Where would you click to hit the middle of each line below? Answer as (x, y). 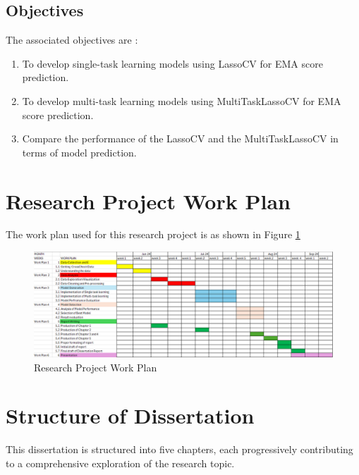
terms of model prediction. (79, 152)
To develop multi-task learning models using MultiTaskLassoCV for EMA (182, 100)
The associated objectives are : (72, 40)
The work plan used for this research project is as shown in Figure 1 (153, 234)
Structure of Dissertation (130, 415)
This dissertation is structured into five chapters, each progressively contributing (179, 449)
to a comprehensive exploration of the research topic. (120, 463)
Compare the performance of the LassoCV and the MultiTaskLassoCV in (180, 138)
